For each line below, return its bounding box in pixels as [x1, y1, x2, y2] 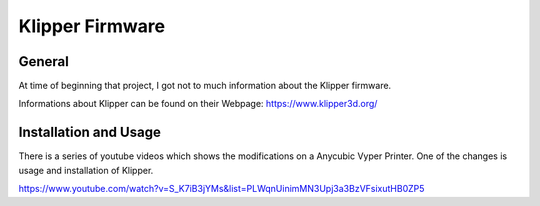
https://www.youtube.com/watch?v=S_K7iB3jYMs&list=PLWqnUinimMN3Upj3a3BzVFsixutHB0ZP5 [18, 183, 425, 195]
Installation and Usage [18, 124, 162, 141]
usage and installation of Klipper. [18, 164, 154, 176]
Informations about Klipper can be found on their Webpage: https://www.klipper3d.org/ [18, 98, 378, 110]
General [18, 53, 70, 70]
